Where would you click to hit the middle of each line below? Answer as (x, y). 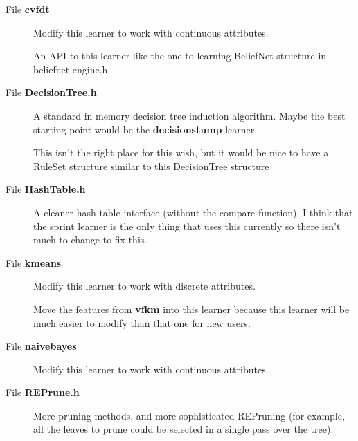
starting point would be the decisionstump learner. (145, 129)
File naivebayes (41, 346)
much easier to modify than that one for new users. (142, 322)
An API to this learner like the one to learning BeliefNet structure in (180, 56)
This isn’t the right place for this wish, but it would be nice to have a (181, 152)
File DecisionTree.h (51, 92)
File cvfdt (28, 9)
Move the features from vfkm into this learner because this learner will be (191, 309)
